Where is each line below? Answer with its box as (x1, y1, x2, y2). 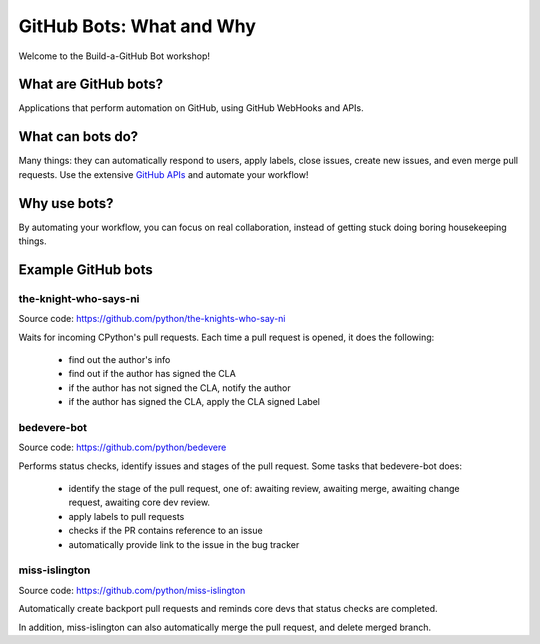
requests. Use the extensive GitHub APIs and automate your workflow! (18, 168, 309, 180)
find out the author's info (68, 353, 171, 365)
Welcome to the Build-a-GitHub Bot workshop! (18, 50, 210, 62)
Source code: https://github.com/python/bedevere (18, 441, 227, 454)
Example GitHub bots (18, 261, 154, 278)
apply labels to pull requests (68, 510, 185, 522)
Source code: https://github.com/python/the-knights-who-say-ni (18, 313, 286, 325)
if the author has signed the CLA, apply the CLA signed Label (68, 396, 320, 408)
